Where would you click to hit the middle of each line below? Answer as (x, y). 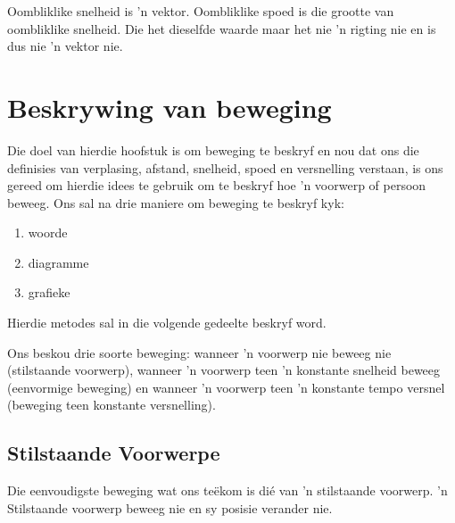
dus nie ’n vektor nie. (65, 46)
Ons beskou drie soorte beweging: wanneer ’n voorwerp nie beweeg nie (199, 352)
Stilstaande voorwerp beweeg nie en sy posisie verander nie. (170, 507)
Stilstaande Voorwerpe (114, 453)
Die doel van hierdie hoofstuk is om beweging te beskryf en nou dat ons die (213, 149)
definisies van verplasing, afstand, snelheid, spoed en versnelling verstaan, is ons (225, 167)
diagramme (58, 262)
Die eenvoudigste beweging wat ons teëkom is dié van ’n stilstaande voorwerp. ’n (227, 490)
